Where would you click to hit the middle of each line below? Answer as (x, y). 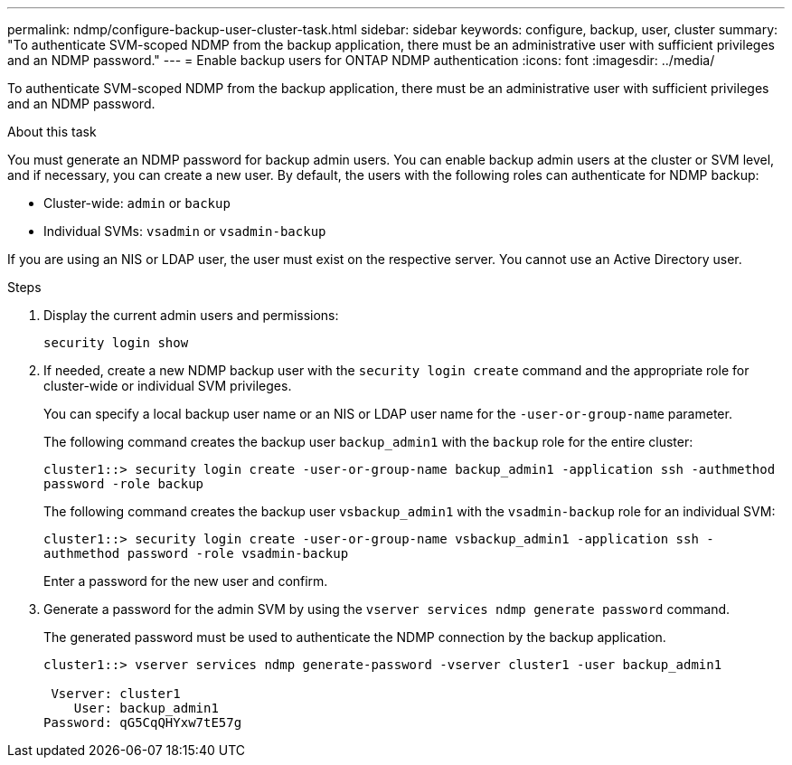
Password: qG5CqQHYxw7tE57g (143, 722)
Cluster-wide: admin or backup (137, 203)
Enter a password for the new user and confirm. (186, 581)
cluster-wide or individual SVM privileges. (168, 386)
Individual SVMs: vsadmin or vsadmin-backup (185, 231)
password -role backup (124, 484)
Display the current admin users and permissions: (191, 315)
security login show (116, 343)
